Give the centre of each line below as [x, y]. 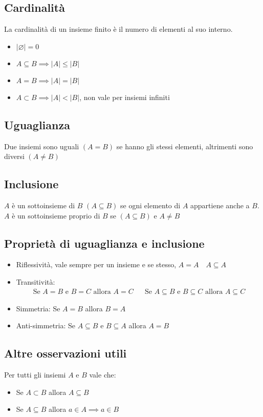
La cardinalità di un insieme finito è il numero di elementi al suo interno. [118, 29]
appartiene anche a [220, 205]
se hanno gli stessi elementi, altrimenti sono [185, 146]
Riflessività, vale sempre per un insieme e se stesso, [96, 264]
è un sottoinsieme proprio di [56, 215]
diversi [14, 156]
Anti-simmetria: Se [46, 325]
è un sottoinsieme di [43, 205]
